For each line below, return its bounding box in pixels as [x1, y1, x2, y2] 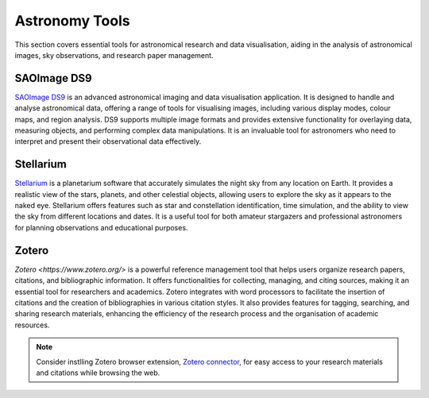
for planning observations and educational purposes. [14, 222, 188, 232]
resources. [14, 320, 50, 330]
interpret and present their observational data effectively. [14, 137, 202, 146]
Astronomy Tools [14, 12, 130, 29]
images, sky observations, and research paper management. [14, 50, 214, 60]
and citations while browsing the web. [36, 368, 160, 377]
